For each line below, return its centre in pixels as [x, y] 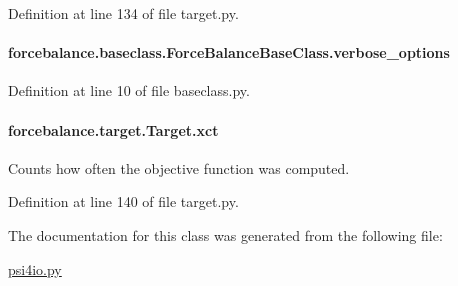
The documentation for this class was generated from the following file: [225, 234]
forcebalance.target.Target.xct [113, 129]
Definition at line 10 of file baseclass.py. [129, 90]
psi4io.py [35, 268]
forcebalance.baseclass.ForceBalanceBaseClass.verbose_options [229, 52]
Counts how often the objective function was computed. [179, 167]
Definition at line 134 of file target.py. [123, 13]
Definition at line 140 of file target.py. [123, 201]
